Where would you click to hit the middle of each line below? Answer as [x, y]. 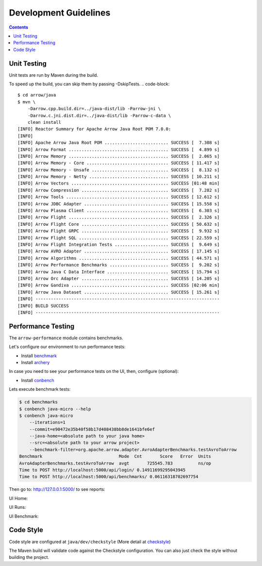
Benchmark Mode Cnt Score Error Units [115, 457]
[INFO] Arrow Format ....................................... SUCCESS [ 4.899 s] [119, 150]
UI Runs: [17, 507]
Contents [19, 27]
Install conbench [38, 380]
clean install [44, 122]
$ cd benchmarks [39, 402]
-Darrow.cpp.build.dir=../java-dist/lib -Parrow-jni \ [94, 109]
